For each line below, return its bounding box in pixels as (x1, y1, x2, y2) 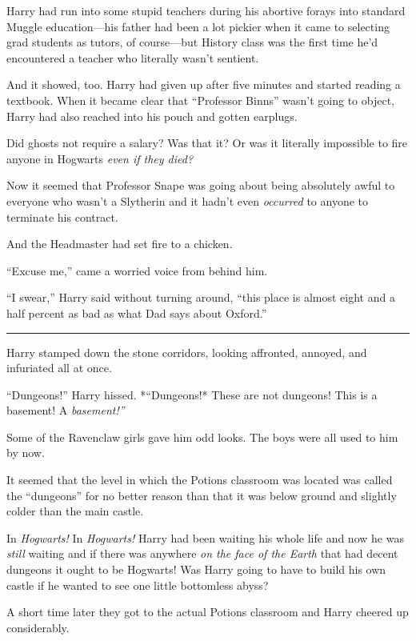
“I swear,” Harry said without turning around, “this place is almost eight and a (6, 289, 395, 306)
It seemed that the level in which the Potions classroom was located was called (6, 471, 393, 488)
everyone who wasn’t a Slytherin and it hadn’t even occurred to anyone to (6, 192, 369, 209)
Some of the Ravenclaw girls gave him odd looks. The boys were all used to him (6, 428, 398, 445)
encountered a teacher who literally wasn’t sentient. (6, 49, 259, 66)
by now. (6, 444, 45, 461)
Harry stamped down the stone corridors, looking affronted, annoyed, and (6, 343, 367, 360)
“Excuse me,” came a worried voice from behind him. (6, 262, 268, 278)
